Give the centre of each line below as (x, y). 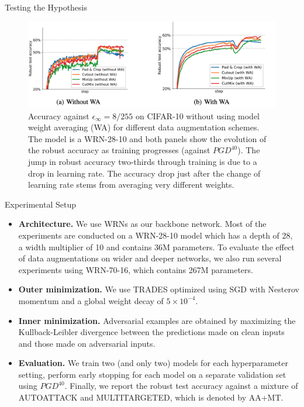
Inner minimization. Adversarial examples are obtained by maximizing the (157, 320)
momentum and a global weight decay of (91, 300)
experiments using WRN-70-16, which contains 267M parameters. (136, 269)
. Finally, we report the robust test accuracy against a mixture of (181, 386)
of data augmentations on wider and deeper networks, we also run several (150, 258)
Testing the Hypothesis (46, 7)
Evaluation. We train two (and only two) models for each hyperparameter (153, 363)
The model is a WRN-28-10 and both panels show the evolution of (147, 138)
